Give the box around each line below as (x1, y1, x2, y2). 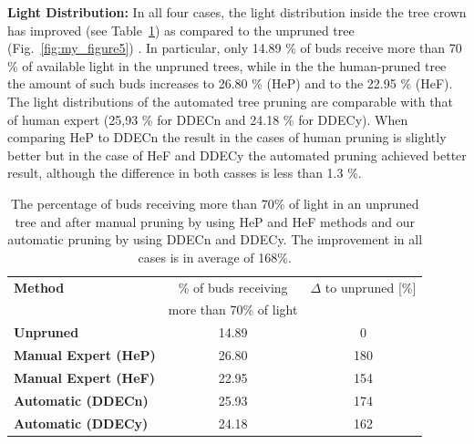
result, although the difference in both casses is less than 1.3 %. (7, 163, 362, 182)
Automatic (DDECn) (14, 390, 149, 409)
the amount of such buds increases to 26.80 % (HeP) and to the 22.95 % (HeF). (7, 74, 453, 93)
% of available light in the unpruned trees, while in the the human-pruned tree (7, 56, 447, 75)
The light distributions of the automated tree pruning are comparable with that (7, 91, 453, 110)
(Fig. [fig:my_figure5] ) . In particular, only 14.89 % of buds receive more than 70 (7, 38, 462, 57)
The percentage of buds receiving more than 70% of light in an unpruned (10, 193, 419, 212)
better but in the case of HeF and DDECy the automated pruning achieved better (7, 145, 467, 164)
